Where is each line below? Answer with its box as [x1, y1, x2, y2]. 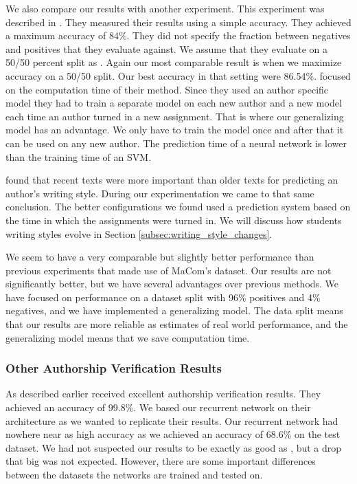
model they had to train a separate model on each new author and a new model [5, 96, 342, 110]
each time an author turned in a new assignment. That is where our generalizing [5, 109, 344, 123]
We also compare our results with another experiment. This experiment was [5, 1, 325, 15]
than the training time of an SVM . [5, 149, 152, 164]
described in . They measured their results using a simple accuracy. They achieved [5, 14, 352, 29]
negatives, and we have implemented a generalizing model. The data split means [5, 303, 343, 318]
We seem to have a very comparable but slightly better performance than [5, 250, 314, 264]
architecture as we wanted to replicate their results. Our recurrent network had [5, 413, 338, 428]
